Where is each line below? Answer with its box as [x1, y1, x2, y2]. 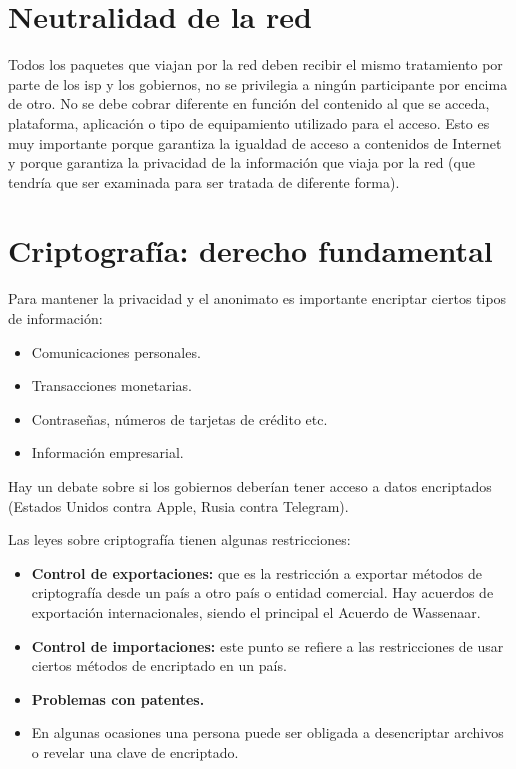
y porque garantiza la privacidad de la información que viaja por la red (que [8, 152, 475, 173]
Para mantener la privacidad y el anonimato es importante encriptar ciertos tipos [8, 288, 507, 309]
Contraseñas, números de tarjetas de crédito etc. [31, 408, 328, 429]
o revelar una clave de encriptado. [31, 741, 239, 762]
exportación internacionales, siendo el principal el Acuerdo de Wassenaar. [31, 601, 481, 622]
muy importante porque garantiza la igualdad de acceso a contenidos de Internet [8, 132, 502, 153]
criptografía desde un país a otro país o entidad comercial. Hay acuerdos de [31, 582, 494, 603]
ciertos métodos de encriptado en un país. [31, 655, 287, 676]
